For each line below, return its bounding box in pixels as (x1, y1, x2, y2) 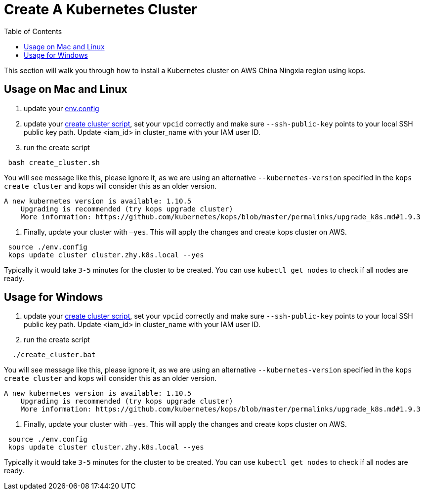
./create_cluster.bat (12, 351, 96, 359)
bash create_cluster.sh (8, 158, 100, 166)
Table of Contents (4, 27, 62, 36)
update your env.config (24, 104, 99, 113)
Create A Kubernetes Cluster (4, 1, 197, 18)
